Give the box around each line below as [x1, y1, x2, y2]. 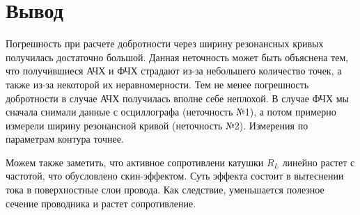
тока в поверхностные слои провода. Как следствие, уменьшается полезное [6, 182, 324, 197]
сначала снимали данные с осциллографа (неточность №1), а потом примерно [6, 104, 336, 119]
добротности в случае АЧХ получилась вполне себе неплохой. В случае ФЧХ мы [6, 90, 349, 105]
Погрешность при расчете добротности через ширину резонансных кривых [6, 36, 324, 51]
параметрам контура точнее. [6, 132, 124, 146]
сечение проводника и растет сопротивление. [6, 196, 196, 210]
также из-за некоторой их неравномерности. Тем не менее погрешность [6, 77, 309, 91]
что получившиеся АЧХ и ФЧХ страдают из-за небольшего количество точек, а [6, 63, 342, 78]
